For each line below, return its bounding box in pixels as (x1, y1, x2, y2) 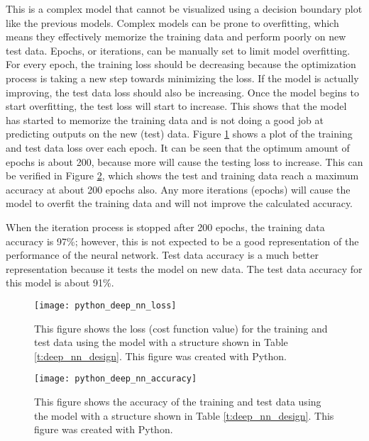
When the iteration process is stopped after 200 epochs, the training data (6, 219, 325, 234)
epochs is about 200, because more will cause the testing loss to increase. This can (6, 154, 363, 169)
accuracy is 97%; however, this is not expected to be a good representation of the (6, 233, 359, 248)
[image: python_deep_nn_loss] (34, 300, 177, 311)
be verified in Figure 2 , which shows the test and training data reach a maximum (6, 168, 359, 183)
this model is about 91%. (6, 275, 114, 290)
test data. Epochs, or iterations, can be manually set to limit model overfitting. (6, 43, 351, 57)
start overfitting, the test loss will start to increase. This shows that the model (6, 99, 347, 113)
